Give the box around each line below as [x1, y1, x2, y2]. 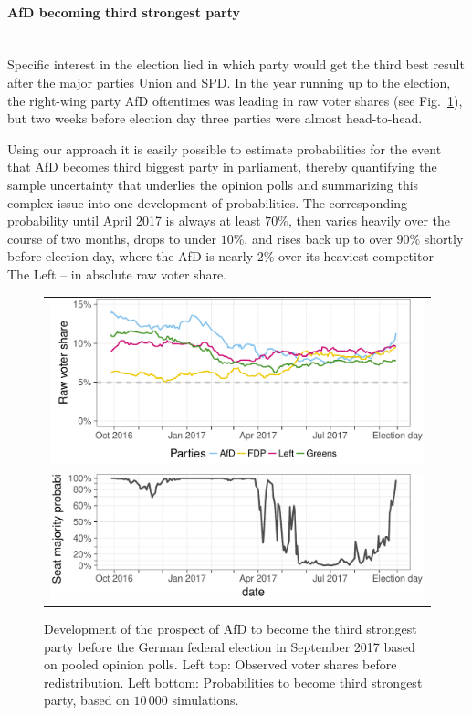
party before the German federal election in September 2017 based [44, 636, 415, 656]
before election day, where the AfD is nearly [7, 247, 254, 266]
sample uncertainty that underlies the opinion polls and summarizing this [7, 174, 419, 194]
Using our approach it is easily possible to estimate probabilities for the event [7, 139, 442, 158]
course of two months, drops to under [7, 228, 217, 247]
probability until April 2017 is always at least [7, 211, 261, 230]
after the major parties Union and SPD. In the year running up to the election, [7, 72, 451, 91]
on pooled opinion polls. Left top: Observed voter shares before [44, 655, 397, 674]
